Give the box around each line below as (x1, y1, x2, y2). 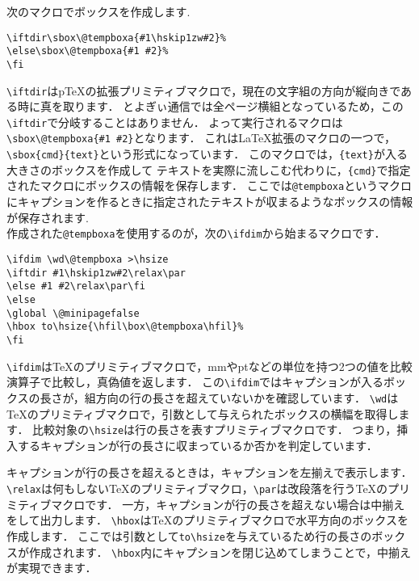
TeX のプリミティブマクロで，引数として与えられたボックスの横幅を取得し (6, 405, 399, 422)
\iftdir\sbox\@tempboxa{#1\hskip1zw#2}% (6, 32, 227, 44)
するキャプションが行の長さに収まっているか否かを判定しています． (17, 436, 378, 453)
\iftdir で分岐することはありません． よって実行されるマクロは (6, 113, 343, 130)
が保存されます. (6, 208, 89, 225)
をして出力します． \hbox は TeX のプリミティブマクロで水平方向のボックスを (6, 512, 409, 528)
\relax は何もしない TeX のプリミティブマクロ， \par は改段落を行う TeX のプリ (6, 479, 411, 496)
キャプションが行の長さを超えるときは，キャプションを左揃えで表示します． (6, 464, 413, 481)
